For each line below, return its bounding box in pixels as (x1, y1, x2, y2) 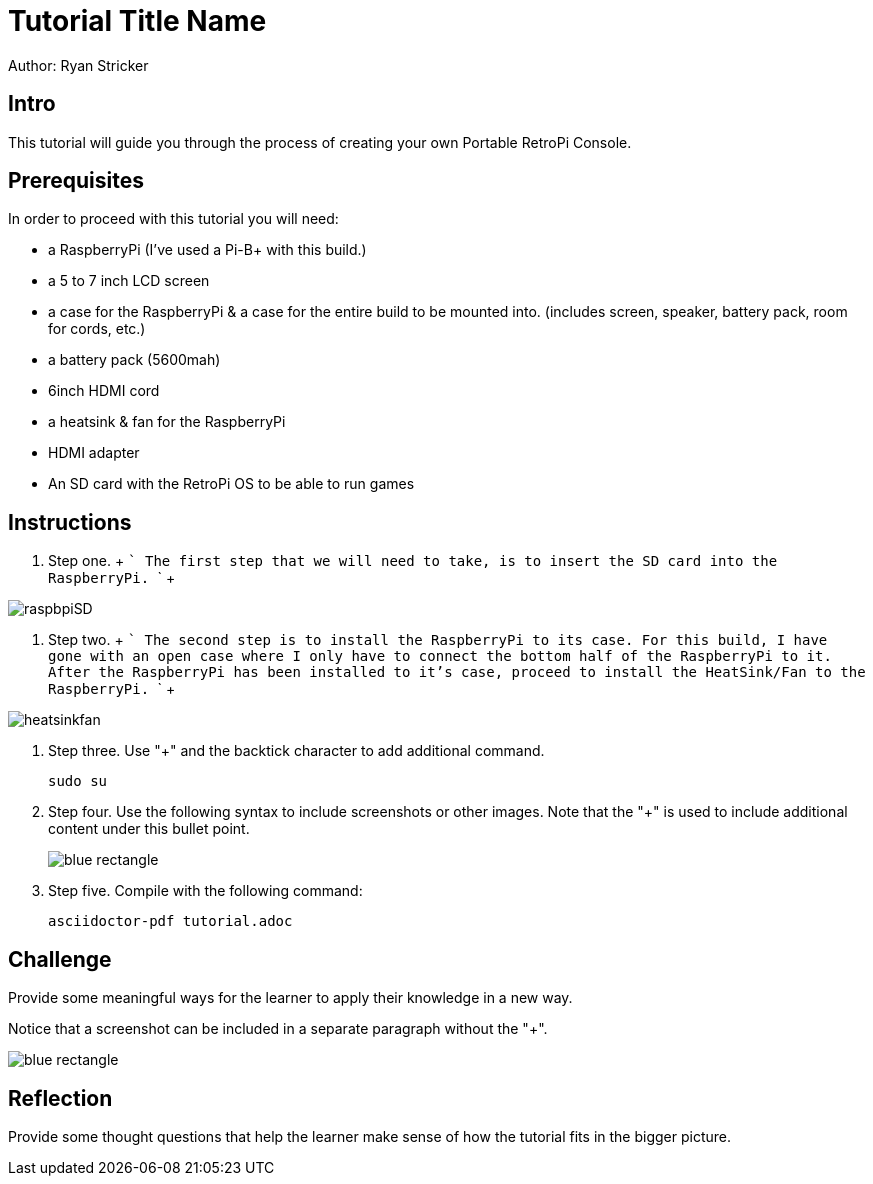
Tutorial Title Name (8, 4, 267, 38)
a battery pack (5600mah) (48, 351, 221, 369)
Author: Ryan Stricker (8, 56, 149, 74)
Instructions (8, 509, 132, 535)
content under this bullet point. (48, 820, 250, 838)
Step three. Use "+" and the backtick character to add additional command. (48, 742, 545, 760)
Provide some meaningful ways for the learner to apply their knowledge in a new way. (8, 989, 573, 1007)
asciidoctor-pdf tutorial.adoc (48, 913, 293, 930)
